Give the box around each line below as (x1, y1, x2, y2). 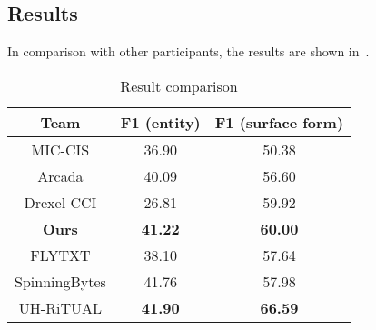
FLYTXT (30, 244, 91, 265)
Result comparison (120, 75, 238, 96)
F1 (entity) (120, 111, 201, 133)
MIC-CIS (31, 138, 90, 160)
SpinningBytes (15, 270, 106, 292)
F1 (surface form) (214, 111, 344, 133)
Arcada (37, 165, 84, 186)
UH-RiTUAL (18, 296, 102, 318)
